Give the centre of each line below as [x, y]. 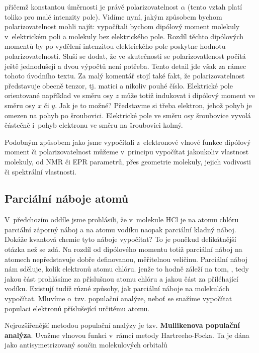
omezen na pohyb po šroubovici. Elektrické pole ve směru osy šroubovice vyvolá [128, 115]
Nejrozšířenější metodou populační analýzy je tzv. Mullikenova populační [122, 325]
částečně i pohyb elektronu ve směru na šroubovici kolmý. [94, 125]
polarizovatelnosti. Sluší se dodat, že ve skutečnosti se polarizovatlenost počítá [125, 56]
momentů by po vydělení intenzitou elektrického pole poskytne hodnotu [115, 46]
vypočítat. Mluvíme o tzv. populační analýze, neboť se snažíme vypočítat [118, 298]
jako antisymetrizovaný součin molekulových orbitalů [86, 345]
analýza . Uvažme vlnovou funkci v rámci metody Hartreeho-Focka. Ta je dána [127, 335]
